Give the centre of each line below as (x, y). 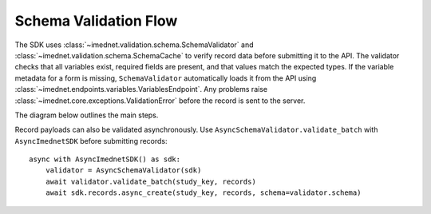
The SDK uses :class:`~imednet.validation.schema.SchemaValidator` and (134, 45)
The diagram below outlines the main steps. (87, 115)
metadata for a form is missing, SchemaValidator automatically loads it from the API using (166, 78)
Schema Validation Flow (96, 21)
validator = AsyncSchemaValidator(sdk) (123, 170)
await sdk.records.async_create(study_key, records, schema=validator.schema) (203, 193)
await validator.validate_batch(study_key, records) (151, 181)
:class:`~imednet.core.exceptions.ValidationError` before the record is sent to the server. (160, 101)
